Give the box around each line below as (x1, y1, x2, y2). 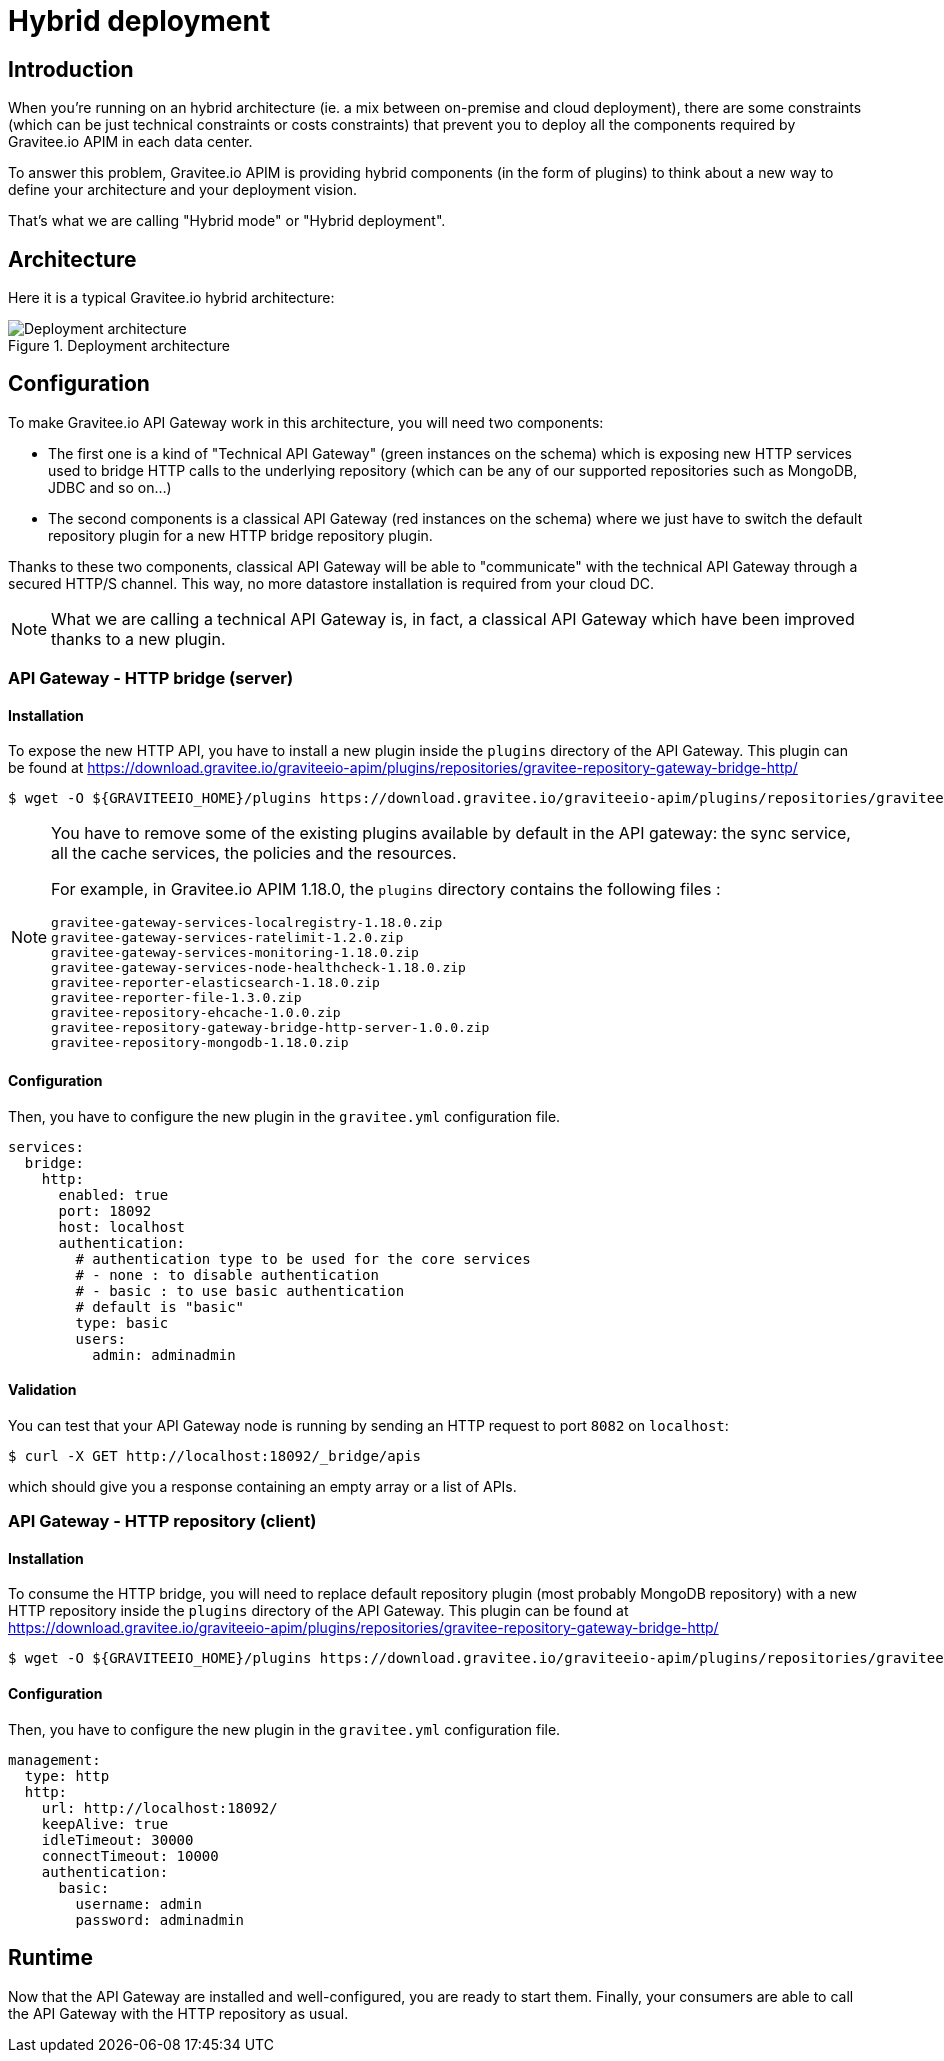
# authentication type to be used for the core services (75, 1250, 531, 1267)
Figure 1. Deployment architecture (8, 337, 230, 355)
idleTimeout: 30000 (41, 1831, 194, 1848)
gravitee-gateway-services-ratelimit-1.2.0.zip (51, 930, 404, 946)
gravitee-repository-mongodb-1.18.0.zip (51, 1035, 349, 1051)
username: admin (75, 1895, 202, 1912)
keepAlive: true (41, 1815, 169, 1832)
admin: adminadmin (92, 1346, 236, 1363)
